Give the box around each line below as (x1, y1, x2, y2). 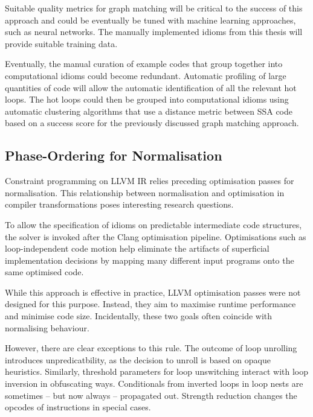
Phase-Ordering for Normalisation (5, 146, 222, 165)
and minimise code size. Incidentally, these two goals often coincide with (5, 310, 273, 322)
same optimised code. (5, 266, 84, 278)
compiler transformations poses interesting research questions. (5, 198, 234, 211)
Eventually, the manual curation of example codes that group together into (5, 57, 283, 70)
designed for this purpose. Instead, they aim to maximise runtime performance (5, 298, 296, 310)
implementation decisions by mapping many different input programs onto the (5, 253, 294, 266)
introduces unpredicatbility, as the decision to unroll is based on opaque (5, 353, 271, 366)
